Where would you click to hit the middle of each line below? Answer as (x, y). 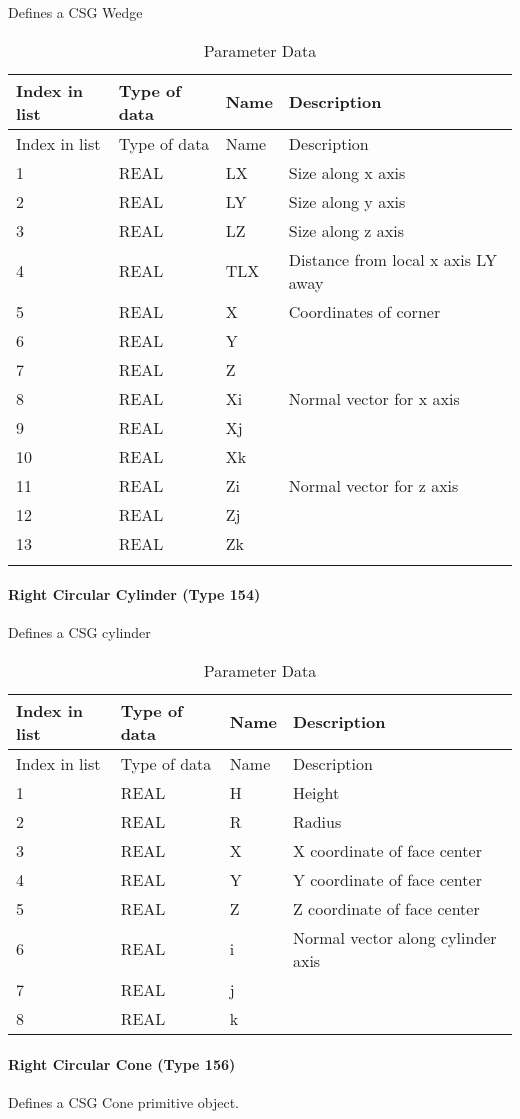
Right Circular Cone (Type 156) (122, 1063)
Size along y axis (347, 201)
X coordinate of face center (387, 850)
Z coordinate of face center (386, 908)
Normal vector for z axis (373, 485)
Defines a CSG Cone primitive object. (124, 1101)
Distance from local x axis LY (393, 259)
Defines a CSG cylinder (79, 632)
